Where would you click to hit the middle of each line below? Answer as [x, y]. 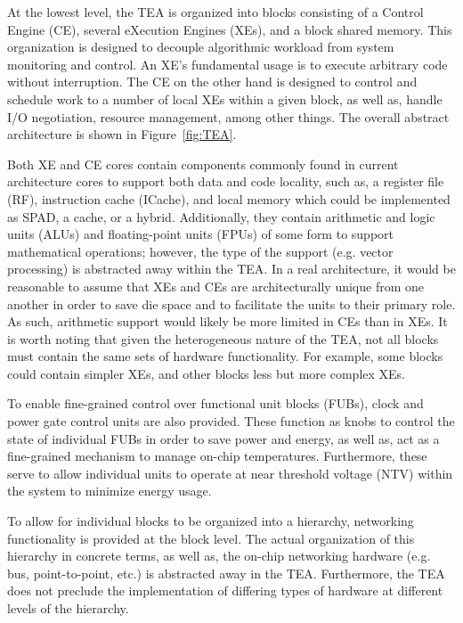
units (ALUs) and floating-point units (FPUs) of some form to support [200, 234]
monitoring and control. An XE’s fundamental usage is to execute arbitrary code [227, 64]
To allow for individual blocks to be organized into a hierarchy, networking [211, 521]
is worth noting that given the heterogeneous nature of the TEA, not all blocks [223, 338]
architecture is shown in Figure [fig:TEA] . [122, 134]
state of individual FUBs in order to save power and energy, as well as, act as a [223, 438]
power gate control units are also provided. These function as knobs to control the [231, 421]
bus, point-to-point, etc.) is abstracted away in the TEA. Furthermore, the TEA [226, 573]
